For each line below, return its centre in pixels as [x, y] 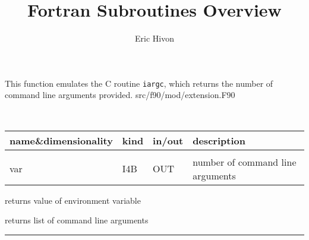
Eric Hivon [154, 38]
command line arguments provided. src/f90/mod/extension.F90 [120, 95]
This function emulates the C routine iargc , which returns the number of [139, 83]
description [219, 140]
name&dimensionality [61, 140]
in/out [168, 140]
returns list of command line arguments [77, 220]
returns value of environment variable [73, 200]
